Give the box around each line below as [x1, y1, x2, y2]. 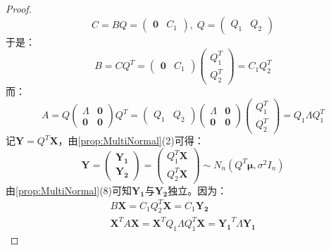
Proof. [6, 1, 32, 15]
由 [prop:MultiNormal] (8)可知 [6, 182, 132, 197]
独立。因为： [168, 182, 227, 197]
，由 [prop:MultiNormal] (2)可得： [58, 133, 204, 148]
